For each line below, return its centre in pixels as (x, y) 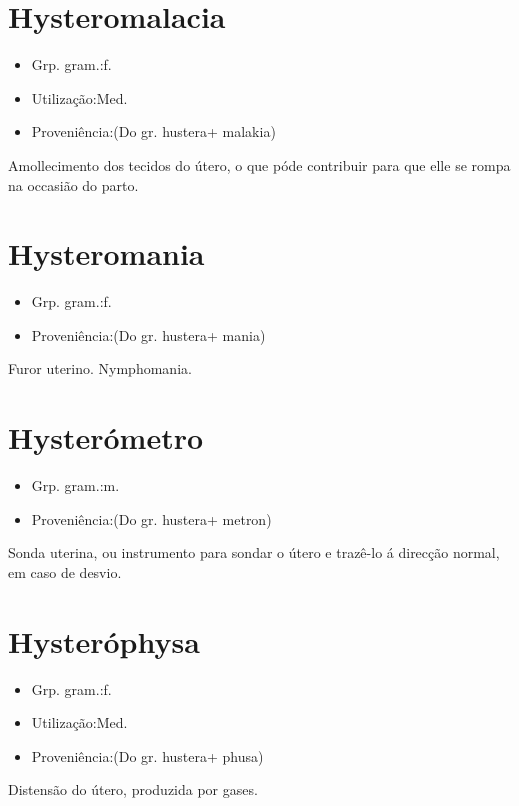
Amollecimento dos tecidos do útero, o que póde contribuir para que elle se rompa (259, 164)
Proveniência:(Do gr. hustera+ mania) (148, 334)
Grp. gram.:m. (75, 485)
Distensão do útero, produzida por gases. (133, 789)
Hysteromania (106, 253)
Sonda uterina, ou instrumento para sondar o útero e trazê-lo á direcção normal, (254, 552)
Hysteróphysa (104, 640)
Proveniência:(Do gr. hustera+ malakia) (153, 131)
